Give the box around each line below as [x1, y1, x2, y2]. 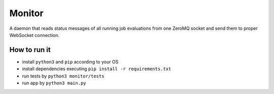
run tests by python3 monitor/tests [22, 73, 105, 79]
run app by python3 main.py [22, 80, 86, 86]
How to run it [9, 45, 51, 54]
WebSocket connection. [9, 32, 60, 38]
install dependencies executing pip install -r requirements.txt [22, 66, 172, 72]
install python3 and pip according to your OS [22, 59, 119, 65]
